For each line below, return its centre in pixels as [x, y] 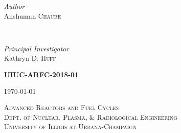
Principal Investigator [36, 48]
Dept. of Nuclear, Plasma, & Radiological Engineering [91, 117]
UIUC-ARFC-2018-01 [41, 74]
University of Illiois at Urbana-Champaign [70, 126]
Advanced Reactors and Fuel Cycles [61, 107]
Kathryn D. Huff [30, 58]
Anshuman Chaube [33, 15]
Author [14, 6]
